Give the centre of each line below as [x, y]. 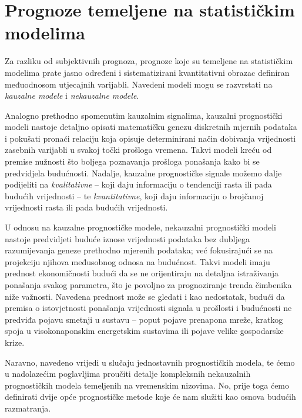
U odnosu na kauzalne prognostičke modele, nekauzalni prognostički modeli [140, 227]
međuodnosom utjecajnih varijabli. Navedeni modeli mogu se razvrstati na [139, 84]
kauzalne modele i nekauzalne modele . [72, 96]
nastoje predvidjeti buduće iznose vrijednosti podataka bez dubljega [127, 238]
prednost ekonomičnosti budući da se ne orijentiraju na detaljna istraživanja [142, 273]
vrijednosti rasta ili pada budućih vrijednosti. [86, 207]
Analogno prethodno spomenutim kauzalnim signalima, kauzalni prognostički [144, 115]
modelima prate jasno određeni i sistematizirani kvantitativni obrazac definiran [147, 72]
